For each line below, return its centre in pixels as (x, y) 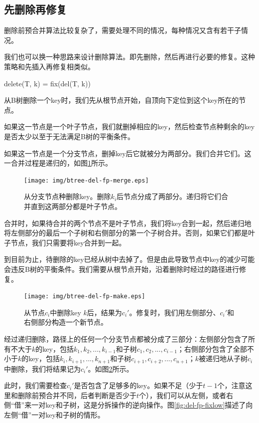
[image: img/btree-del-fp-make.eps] (85, 297)
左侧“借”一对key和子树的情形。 (54, 415)
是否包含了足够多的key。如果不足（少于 (138, 385)
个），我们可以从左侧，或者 (183, 395)
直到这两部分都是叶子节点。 (76, 206)
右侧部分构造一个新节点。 (66, 322)
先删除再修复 (35, 9)
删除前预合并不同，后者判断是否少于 (77, 395)
